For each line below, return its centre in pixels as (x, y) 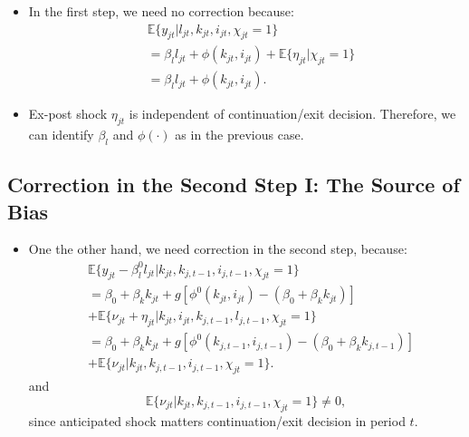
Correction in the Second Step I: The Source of (234, 185)
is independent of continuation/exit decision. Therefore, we (292, 114)
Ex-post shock (68, 114)
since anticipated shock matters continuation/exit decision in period (217, 420)
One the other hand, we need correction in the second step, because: (218, 249)
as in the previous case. (239, 135)
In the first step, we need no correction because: (161, 11)
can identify (61, 135)
